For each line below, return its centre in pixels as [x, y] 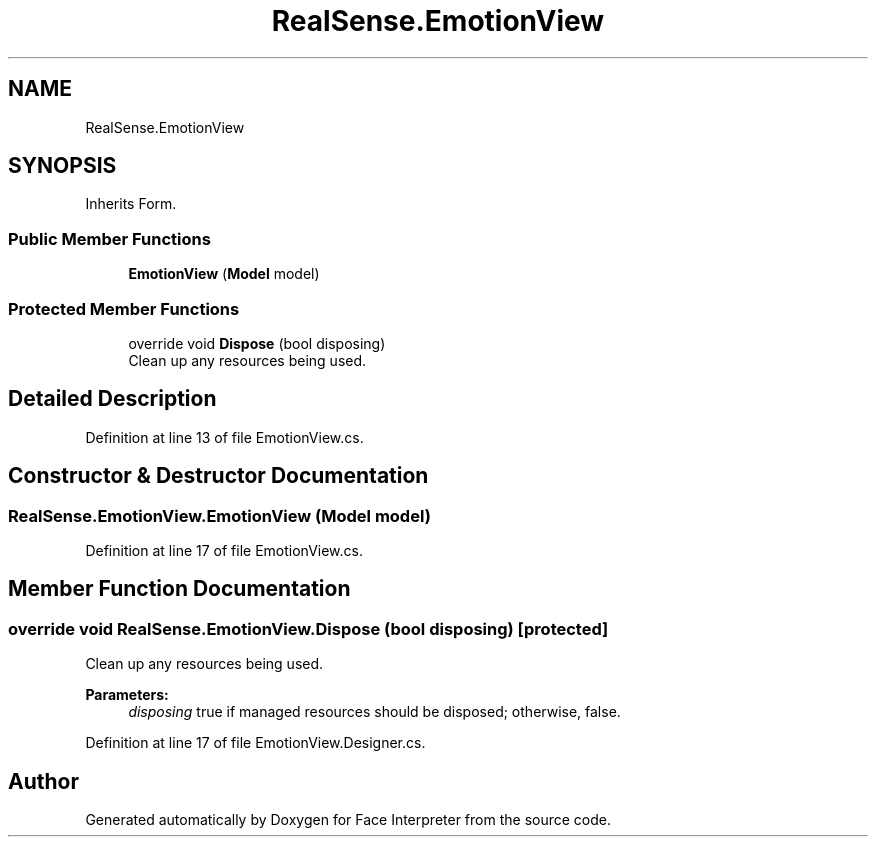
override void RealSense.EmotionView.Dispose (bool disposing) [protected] [308, 628]
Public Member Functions [109, 238]
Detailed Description [112, 399]
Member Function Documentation [179, 589]
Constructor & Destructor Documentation [218, 476]
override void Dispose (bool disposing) [257, 343]
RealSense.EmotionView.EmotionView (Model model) [219, 515]
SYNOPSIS [62, 166]
